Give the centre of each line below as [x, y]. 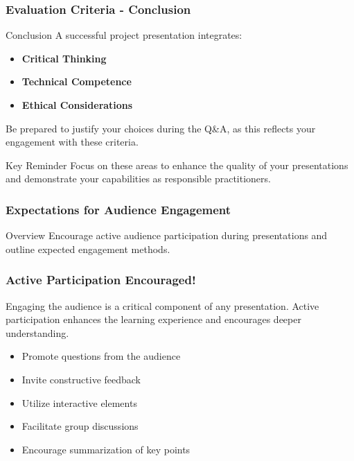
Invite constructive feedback [81, 379]
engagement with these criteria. [72, 142]
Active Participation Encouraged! [101, 280]
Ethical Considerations [77, 105]
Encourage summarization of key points [106, 449]
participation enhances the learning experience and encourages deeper [153, 319]
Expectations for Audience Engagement [118, 209]
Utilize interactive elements [79, 402]
